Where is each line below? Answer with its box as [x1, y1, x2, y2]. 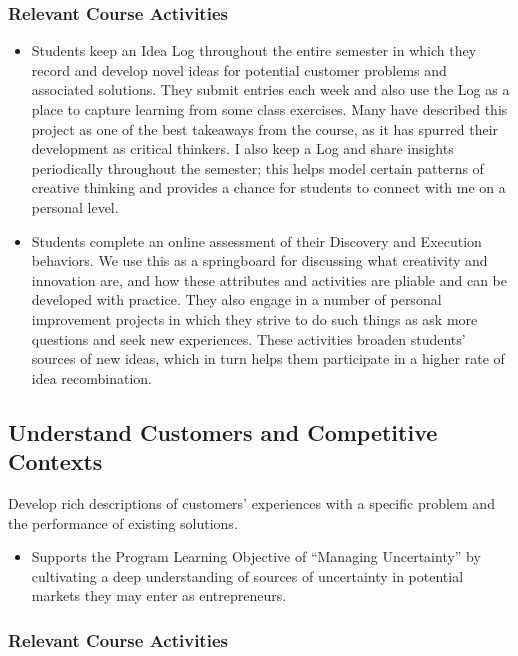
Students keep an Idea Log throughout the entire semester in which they [31, 40, 477, 61]
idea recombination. [31, 367, 153, 388]
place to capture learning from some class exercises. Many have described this [31, 99, 508, 119]
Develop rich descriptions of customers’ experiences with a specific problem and [8, 492, 495, 513]
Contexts [8, 446, 103, 477]
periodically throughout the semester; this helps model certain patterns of [31, 157, 484, 178]
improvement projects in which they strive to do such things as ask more [31, 308, 478, 329]
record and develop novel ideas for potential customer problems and [31, 59, 447, 80]
